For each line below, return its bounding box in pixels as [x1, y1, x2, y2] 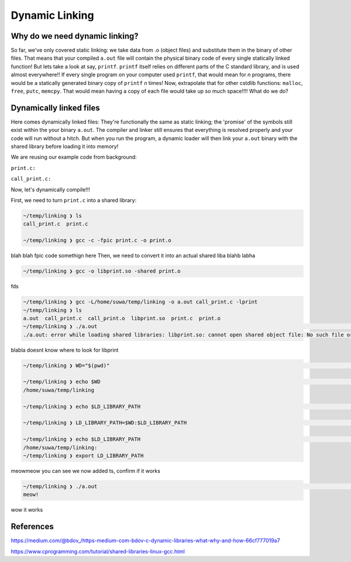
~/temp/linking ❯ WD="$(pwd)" [23, 362, 110, 369]
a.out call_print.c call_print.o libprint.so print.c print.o [23, 315, 221, 322]
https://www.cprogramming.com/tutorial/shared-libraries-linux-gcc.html [11, 548, 185, 555]
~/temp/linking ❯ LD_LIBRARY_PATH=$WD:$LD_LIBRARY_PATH [23, 420, 187, 426]
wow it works [11, 506, 43, 513]
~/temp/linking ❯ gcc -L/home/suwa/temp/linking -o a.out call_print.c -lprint [23, 299, 258, 305]
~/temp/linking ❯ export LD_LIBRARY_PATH [23, 452, 144, 459]
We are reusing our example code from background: [11, 154, 137, 161]
